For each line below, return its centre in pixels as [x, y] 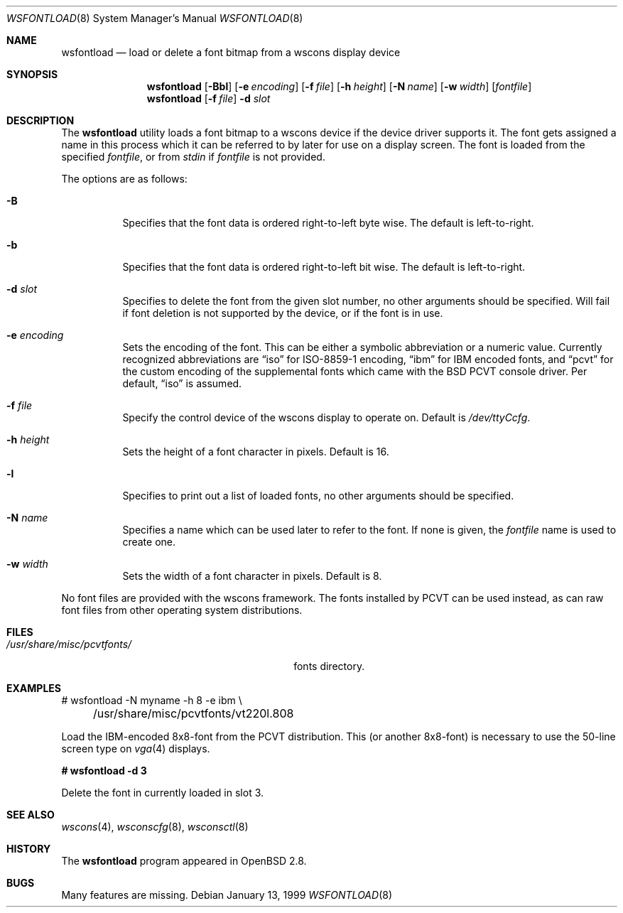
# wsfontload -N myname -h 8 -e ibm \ [152, 700]
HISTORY [29, 849]
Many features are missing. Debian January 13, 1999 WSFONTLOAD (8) [227, 895]
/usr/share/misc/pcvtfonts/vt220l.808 [193, 713]
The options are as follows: [124, 179]
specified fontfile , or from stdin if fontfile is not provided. [193, 157]
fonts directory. [329, 666]
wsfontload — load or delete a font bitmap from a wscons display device [231, 52]
